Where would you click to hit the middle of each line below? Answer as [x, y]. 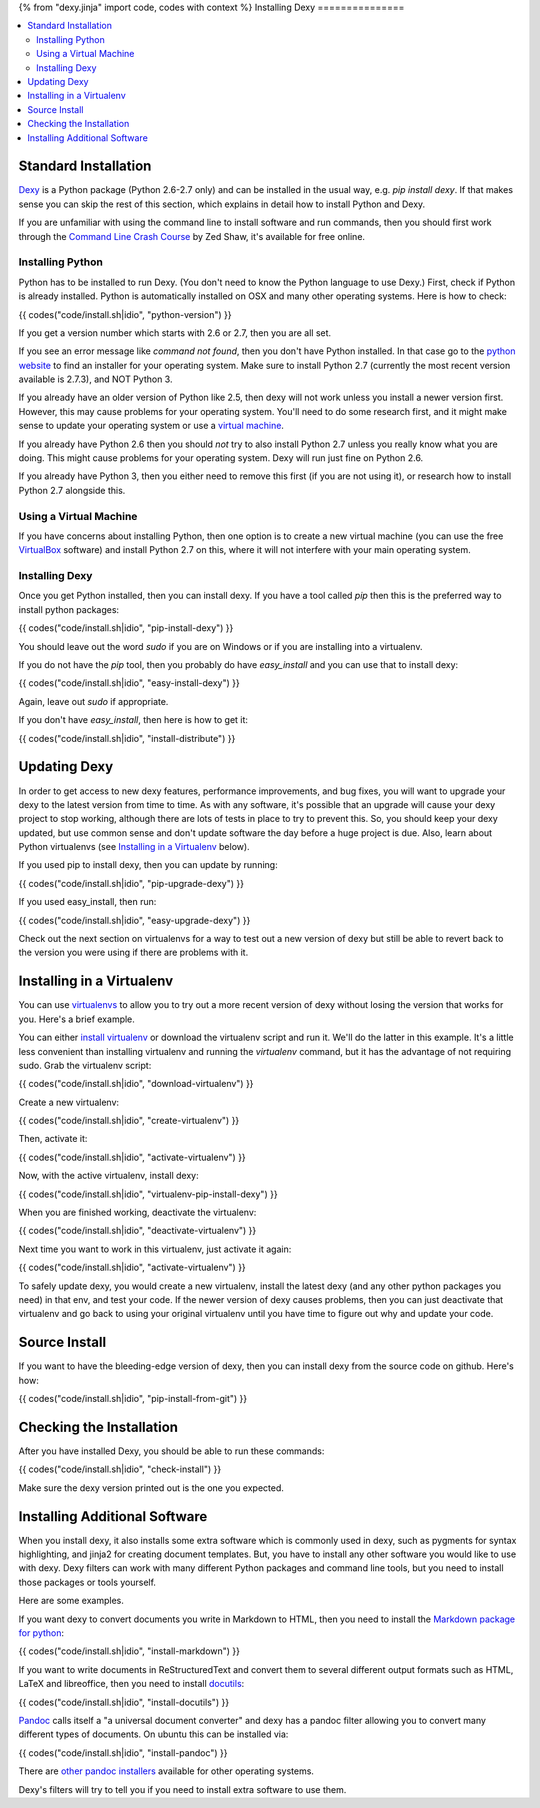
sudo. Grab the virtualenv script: [85, 1065]
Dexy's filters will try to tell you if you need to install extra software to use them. [182, 1789]
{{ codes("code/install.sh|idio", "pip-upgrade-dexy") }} [131, 883]
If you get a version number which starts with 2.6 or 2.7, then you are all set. [175, 332]
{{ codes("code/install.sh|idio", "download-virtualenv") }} [136, 1084]
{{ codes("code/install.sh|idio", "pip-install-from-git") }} [133, 1399]
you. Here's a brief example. [76, 1019]
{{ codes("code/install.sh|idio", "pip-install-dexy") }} [126, 628]
